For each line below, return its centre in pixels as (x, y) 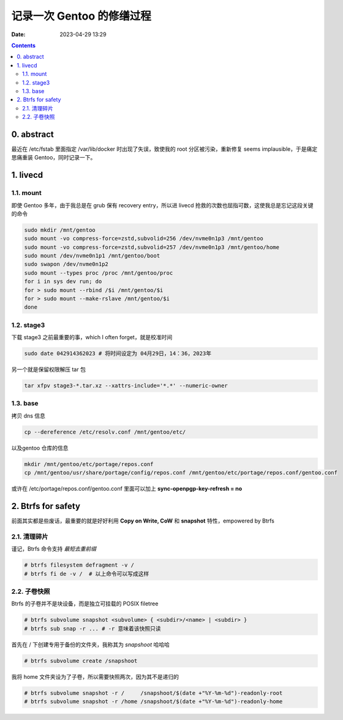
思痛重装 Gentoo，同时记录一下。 (54, 158)
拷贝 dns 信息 (28, 416)
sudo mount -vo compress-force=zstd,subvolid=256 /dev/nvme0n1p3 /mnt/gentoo (144, 239)
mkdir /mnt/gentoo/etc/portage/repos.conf (89, 464)
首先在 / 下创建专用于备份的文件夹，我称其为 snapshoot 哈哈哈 (90, 645)
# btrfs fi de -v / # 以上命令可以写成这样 (87, 574)
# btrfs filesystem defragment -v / (79, 565)
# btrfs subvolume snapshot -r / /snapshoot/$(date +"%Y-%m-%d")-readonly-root (153, 693)
